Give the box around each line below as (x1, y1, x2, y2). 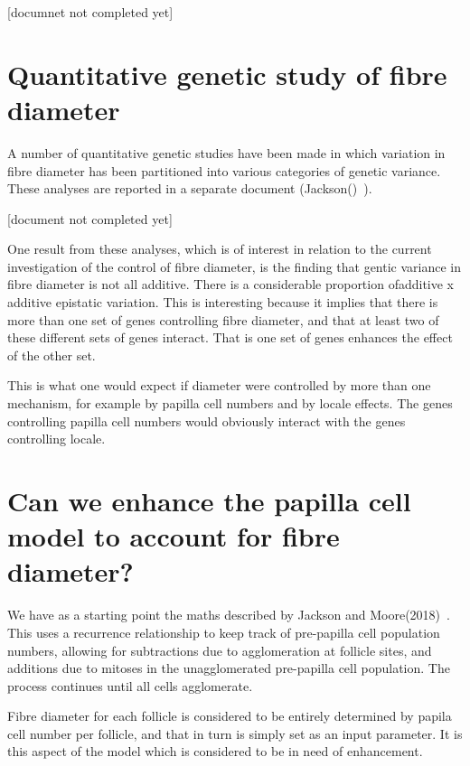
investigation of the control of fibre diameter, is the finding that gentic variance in (7, 257, 461, 276)
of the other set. (7, 345, 96, 364)
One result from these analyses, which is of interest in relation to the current (7, 239, 432, 258)
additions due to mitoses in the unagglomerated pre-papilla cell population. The (7, 659, 450, 677)
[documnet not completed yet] (7, 3, 174, 21)
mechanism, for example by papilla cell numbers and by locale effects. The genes (7, 394, 453, 413)
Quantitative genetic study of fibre (7, 55, 447, 92)
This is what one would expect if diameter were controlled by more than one (7, 376, 431, 395)
